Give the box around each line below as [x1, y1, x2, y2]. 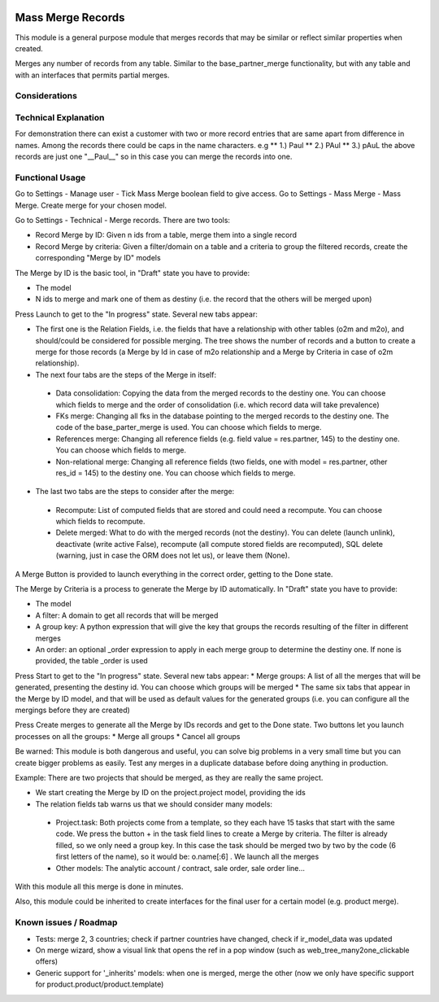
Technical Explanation [15, 112, 105, 124]
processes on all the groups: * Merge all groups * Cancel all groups [15, 731, 241, 741]
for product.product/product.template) [35, 979, 164, 989]
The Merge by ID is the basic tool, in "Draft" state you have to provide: [15, 268, 250, 278]
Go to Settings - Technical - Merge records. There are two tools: [15, 216, 231, 225]
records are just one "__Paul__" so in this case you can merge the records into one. [15, 151, 293, 162]
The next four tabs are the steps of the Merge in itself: [35, 370, 217, 379]
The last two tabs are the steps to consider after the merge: [35, 487, 235, 497]
